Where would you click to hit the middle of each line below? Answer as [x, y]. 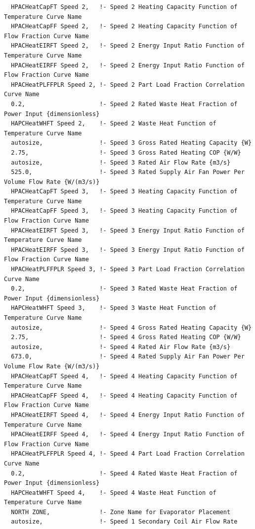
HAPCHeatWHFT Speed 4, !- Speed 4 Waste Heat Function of [114, 493]
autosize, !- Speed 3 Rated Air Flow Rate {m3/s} [121, 162]
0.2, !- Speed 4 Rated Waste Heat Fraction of [124, 473]
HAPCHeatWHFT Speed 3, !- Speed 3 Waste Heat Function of [114, 308]
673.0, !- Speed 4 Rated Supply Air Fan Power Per [128, 357]
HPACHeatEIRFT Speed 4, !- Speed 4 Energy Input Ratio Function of [128, 415]
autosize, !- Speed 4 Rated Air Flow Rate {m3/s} [121, 347]
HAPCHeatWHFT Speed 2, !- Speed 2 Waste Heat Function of [114, 124]
